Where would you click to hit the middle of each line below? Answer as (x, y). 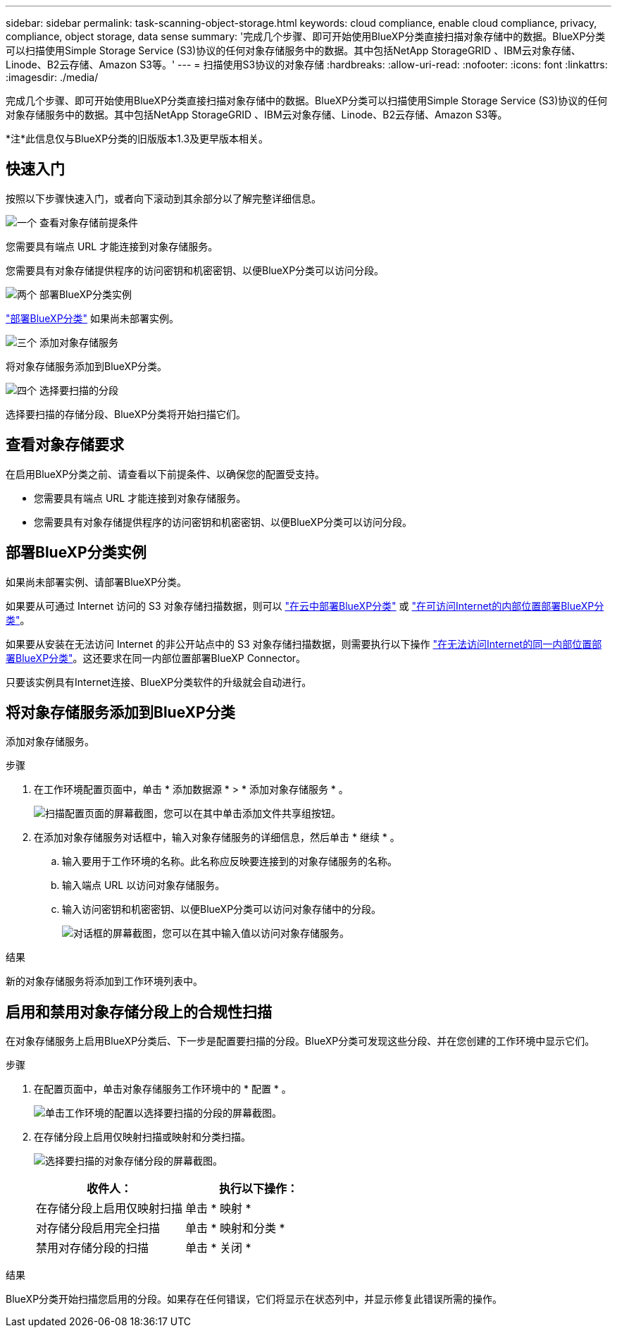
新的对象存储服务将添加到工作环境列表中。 (104, 981)
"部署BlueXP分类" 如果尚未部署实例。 (93, 318)
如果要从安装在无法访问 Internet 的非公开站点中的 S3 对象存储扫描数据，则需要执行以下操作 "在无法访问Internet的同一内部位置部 (304, 644)
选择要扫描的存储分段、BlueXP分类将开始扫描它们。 (126, 414)
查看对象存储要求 (65, 445)
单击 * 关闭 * (218, 1248)
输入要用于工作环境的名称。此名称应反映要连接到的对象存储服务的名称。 (230, 861)
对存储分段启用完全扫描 (98, 1228)
